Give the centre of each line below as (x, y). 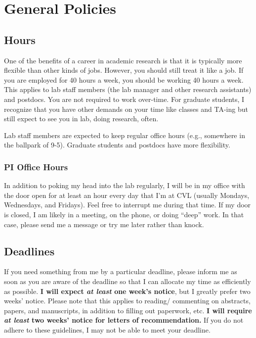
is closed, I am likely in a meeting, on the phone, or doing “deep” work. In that (124, 214)
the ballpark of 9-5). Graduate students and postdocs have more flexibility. (117, 145)
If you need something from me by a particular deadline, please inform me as (121, 271)
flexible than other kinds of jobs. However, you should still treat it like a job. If (124, 70)
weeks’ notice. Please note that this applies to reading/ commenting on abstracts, (127, 301)
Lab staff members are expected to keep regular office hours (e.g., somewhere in (125, 135)
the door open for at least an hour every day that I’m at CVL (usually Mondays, (127, 195)
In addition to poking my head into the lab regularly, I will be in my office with (125, 185)
